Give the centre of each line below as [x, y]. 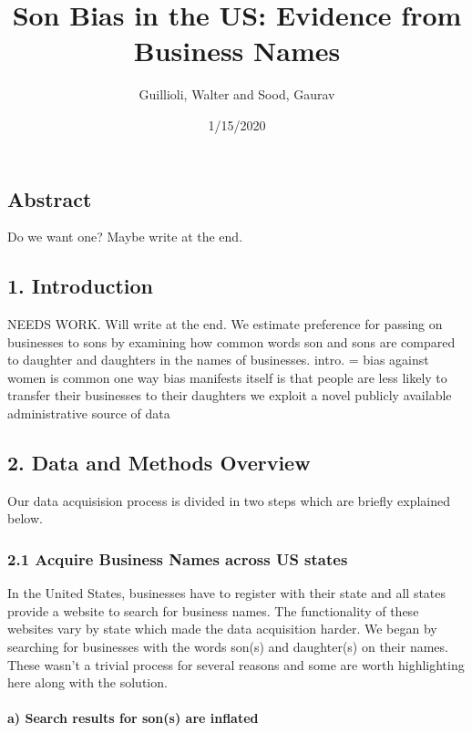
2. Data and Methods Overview [159, 463]
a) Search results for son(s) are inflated [133, 718]
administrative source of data [89, 413]
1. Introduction [80, 286]
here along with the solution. [87, 682]
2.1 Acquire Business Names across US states [178, 558]
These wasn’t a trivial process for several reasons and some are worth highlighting [236, 664]
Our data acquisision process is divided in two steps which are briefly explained [229, 500]
